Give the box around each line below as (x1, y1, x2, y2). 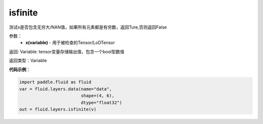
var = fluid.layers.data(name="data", (19, 86, 112, 92)
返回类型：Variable (9, 58, 47, 63)
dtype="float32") (80, 100, 122, 105)
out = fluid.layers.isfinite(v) (19, 107, 97, 112)
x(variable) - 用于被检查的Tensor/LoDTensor (25, 40, 115, 46)
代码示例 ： (9, 66, 31, 72)
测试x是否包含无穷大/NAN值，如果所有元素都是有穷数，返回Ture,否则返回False (9, 24, 167, 30)
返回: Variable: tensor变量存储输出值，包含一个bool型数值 (9, 48, 125, 54)
